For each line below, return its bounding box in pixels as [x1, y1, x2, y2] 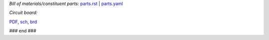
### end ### [9, 28, 37, 34]
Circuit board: [9, 10, 38, 16]
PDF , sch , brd [9, 19, 37, 25]
